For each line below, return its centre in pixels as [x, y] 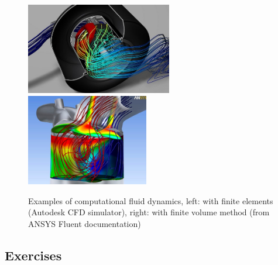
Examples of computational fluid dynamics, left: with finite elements [151, 200]
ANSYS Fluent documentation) [85, 223]
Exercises [33, 255]
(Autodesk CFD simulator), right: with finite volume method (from [149, 212]
